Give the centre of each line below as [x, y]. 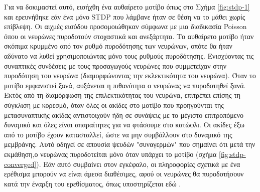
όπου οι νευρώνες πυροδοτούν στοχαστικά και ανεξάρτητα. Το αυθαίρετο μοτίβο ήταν [129, 36]
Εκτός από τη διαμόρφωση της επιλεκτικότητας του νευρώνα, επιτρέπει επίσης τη [122, 95]
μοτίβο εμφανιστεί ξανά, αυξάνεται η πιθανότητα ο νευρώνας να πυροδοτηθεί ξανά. [125, 85]
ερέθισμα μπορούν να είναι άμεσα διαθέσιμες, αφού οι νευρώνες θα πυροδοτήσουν [124, 174]
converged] [20, 164]
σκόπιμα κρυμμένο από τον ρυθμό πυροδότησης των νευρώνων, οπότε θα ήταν [118, 46]
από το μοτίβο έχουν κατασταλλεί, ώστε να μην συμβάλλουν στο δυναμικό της [118, 134]
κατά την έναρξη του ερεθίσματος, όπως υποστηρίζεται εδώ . [93, 183]
